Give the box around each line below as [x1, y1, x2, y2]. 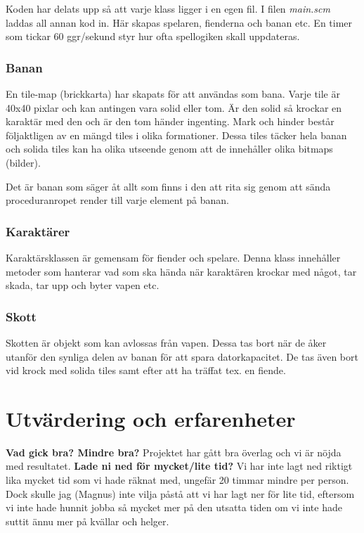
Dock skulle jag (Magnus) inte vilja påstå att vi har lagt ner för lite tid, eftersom [6, 486, 355, 501]
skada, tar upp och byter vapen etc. [6, 278, 160, 293]
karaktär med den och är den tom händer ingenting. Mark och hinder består [6, 114, 334, 129]
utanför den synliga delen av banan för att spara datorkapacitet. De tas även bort [6, 349, 358, 364]
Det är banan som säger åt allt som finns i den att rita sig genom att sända [6, 179, 331, 193]
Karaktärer [6, 222, 70, 240]
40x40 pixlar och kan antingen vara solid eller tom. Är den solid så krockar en [6, 100, 342, 115]
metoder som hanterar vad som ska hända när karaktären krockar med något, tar [6, 264, 357, 278]
